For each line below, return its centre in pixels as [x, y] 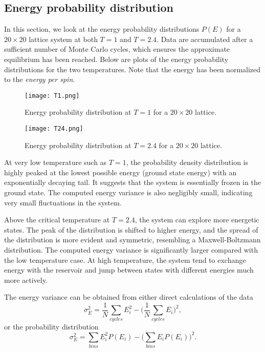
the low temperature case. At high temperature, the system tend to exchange [125, 260]
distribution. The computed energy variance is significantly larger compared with [131, 250]
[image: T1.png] [52, 96]
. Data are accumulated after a [205, 39]
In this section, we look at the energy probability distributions [102, 29]
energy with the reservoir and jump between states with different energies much [129, 270]
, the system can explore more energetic [197, 220]
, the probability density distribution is [187, 162]
